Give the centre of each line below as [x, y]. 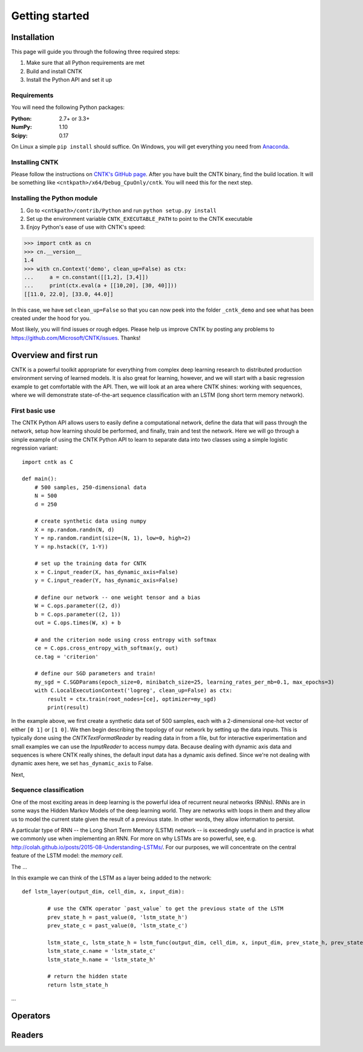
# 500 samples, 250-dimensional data [90, 487]
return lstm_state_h [78, 985]
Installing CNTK [35, 162]
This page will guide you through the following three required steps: [96, 52]
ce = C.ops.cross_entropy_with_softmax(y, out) [106, 648]
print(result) [68, 707]
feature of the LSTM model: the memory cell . [67, 855]
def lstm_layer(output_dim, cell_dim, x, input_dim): [103, 892]
